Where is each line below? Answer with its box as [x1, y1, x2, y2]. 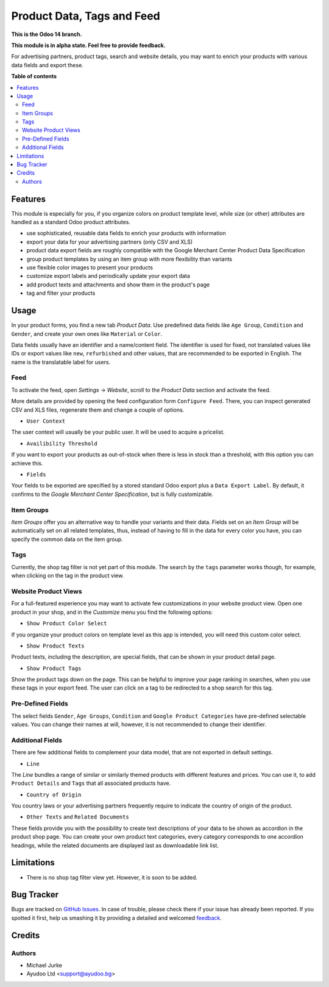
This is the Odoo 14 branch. [11, 31, 82, 38]
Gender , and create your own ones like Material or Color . [11, 330, 163, 337]
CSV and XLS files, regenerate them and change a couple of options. [11, 406, 185, 413]
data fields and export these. [11, 61, 83, 68]
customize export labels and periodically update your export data [26, 272, 190, 280]
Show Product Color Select [26, 620, 107, 627]
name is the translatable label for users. [11, 358, 111, 366]
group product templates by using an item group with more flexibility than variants [26, 255, 233, 263]
